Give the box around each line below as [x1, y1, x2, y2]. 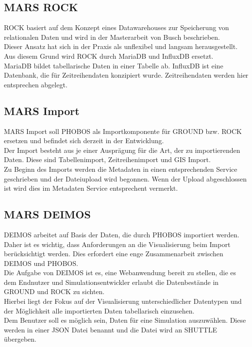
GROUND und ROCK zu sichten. [4, 286, 105, 297]
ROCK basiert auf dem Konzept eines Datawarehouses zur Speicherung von [4, 22, 229, 33]
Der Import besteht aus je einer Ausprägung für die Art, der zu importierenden [4, 145, 240, 155]
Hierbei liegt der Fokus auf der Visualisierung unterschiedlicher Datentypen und [4, 296, 242, 306]
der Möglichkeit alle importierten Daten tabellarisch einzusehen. [4, 305, 195, 315]
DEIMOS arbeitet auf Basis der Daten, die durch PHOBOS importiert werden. [4, 229, 239, 239]
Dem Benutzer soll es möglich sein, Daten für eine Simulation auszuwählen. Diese [4, 315, 246, 325]
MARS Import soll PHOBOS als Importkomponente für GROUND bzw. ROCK [4, 126, 242, 136]
